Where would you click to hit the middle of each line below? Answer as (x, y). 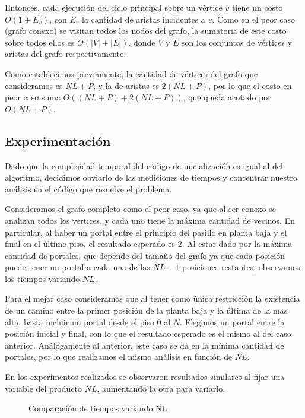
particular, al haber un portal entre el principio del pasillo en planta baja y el (146, 232)
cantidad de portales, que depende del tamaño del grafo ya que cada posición (145, 255)
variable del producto (43, 388)
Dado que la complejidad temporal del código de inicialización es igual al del (144, 165)
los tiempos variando (42, 278)
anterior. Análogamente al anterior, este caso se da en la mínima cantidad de (144, 345)
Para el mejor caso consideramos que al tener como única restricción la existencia (152, 298)
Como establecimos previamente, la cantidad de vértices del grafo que (131, 73)
